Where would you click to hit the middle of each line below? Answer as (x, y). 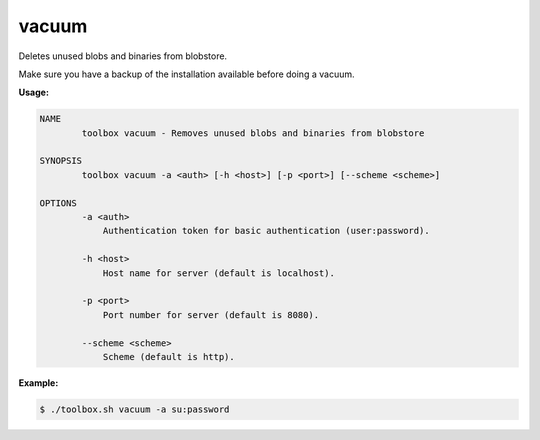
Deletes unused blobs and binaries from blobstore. (123, 56)
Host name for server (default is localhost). (218, 273)
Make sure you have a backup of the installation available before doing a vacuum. (186, 74)
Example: (38, 382)
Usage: (34, 92)
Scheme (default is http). (168, 356)
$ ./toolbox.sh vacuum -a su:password (134, 409)
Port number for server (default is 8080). (211, 314)
